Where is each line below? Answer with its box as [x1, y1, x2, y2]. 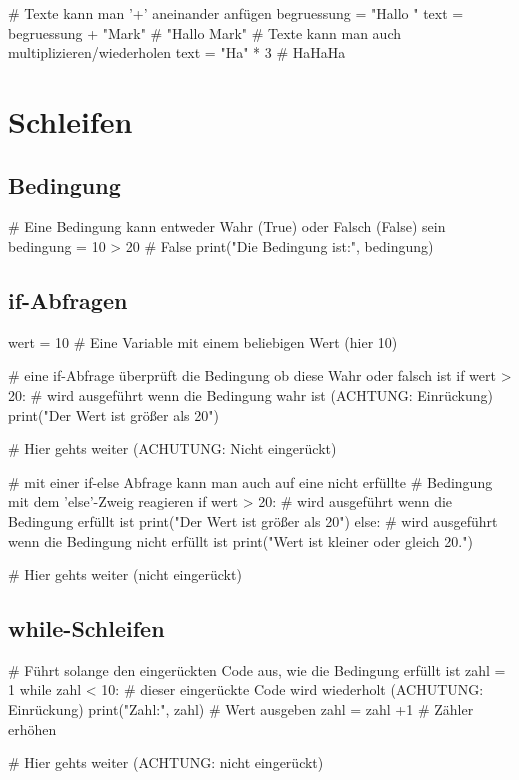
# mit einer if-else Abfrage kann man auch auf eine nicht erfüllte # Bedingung [8, 471, 493, 492]
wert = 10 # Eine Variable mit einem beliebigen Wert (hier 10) [8, 331, 398, 352]
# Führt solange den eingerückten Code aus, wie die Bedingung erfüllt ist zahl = [8, 659, 506, 680]
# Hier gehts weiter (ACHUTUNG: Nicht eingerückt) [8, 438, 337, 459]
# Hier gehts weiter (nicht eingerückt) [8, 564, 242, 585]
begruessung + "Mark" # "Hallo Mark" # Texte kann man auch [8, 22, 401, 43]
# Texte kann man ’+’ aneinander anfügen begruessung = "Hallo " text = [8, 3, 464, 23]
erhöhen [8, 718, 57, 739]
